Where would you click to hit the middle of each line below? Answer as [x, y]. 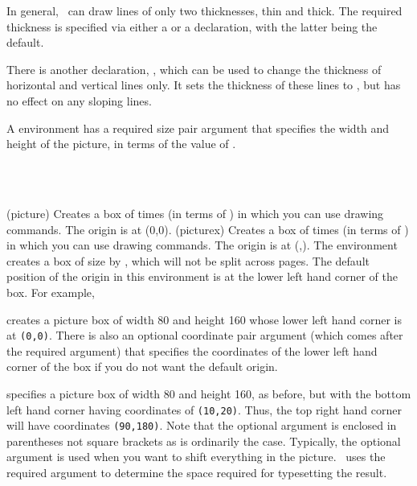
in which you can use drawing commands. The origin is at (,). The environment [202, 245]
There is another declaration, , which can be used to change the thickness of [194, 69]
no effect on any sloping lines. [79, 100]
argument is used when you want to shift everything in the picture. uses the [196, 457]
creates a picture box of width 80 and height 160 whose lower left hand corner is [204, 319]
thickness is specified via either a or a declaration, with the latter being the [192, 26]
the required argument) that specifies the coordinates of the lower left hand [192, 350]
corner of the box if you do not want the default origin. [142, 367]
